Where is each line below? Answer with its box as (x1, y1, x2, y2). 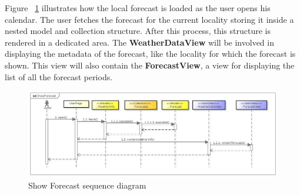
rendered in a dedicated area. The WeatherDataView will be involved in (5, 36, 274, 48)
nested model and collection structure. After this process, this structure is (5, 25, 271, 37)
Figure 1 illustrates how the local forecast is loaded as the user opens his (5, 2, 271, 13)
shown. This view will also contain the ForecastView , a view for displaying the (5, 59, 295, 71)
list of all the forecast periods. (5, 70, 113, 83)
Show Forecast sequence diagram (28, 179, 146, 191)
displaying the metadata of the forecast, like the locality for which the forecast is (5, 47, 296, 60)
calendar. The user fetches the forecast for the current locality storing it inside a (5, 13, 294, 25)
